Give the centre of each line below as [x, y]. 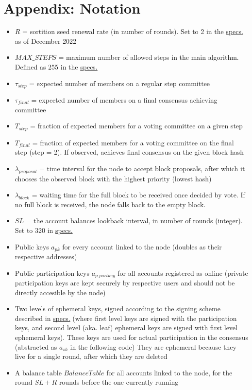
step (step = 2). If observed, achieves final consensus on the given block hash [129, 152]
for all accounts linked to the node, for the [169, 372]
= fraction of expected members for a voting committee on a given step [136, 126]
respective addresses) [46, 256]
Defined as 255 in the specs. [56, 66]
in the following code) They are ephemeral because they [153, 346]
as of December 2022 [46, 41]
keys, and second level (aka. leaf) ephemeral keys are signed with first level [126, 328]
